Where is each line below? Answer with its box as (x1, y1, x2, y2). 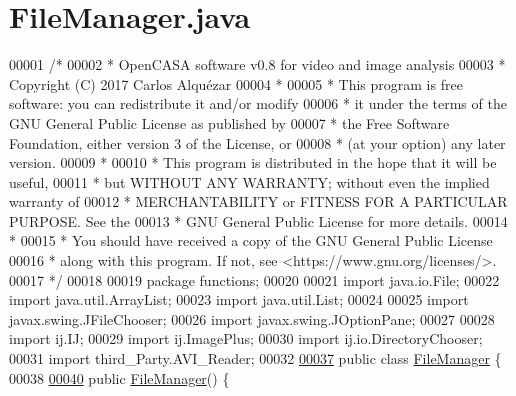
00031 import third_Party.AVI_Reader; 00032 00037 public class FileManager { (9, 348, 502, 369)
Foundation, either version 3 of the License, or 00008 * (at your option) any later (9, 132, 506, 153)
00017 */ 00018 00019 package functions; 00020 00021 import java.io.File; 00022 (9, 269, 500, 290)
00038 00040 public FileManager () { (9, 367, 230, 388)
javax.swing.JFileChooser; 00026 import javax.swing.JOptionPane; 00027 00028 (9, 308, 495, 329)
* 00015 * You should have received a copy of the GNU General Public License (9, 230, 493, 251)
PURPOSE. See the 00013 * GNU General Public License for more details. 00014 (9, 210, 508, 231)
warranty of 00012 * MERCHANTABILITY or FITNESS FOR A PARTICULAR (9, 191, 508, 212)
